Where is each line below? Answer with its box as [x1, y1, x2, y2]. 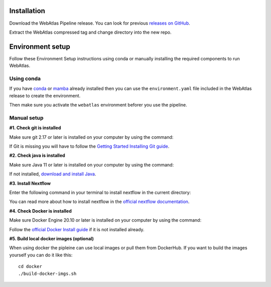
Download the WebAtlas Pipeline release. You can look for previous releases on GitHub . [9, 20, 190, 26]
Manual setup [9, 114, 44, 121]
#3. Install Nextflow [9, 180, 51, 186]
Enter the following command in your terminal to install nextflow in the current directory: [9, 189, 191, 196]
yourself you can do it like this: [9, 252, 73, 258]
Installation [9, 7, 45, 15]
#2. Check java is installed [9, 152, 65, 158]
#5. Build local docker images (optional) [9, 235, 94, 241]
